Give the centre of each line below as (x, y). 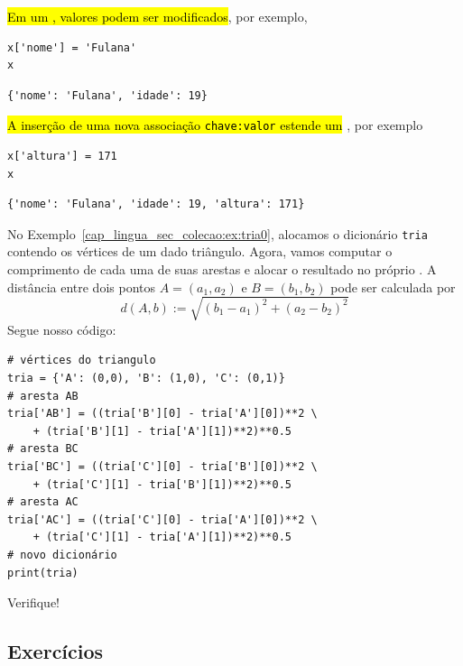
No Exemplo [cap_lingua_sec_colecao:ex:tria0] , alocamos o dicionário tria (218, 233)
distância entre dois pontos (81, 287)
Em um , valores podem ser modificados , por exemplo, (157, 16)
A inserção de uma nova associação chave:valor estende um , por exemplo (215, 125)
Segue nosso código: (62, 329)
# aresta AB (43, 396)
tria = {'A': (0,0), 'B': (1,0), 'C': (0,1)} (146, 378)
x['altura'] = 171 (62, 157)
